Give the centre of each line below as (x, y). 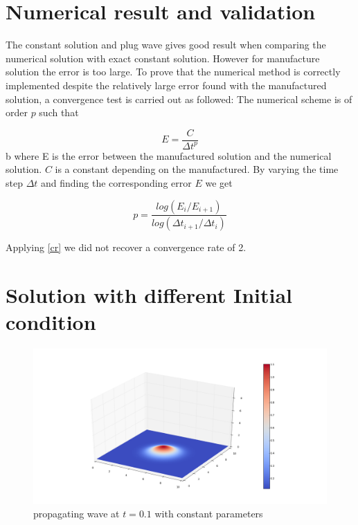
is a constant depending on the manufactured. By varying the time (197, 169)
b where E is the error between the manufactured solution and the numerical (169, 155)
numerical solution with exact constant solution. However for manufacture (163, 58)
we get (219, 182)
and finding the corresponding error (116, 182)
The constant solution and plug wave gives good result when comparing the (166, 45)
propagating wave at (77, 514)
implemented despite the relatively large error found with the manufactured (166, 85)
